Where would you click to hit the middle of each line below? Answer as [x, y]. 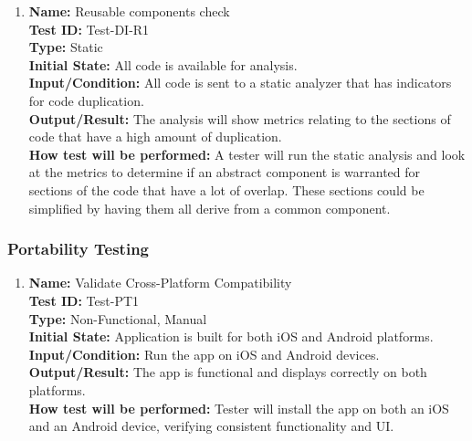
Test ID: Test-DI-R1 [89, 29]
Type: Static [66, 47]
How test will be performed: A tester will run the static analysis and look [247, 154]
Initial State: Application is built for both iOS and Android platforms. [231, 336]
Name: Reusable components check [129, 11]
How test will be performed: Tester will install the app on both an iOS [239, 408]
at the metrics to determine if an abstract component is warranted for [225, 172]
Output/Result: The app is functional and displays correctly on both [228, 372]
